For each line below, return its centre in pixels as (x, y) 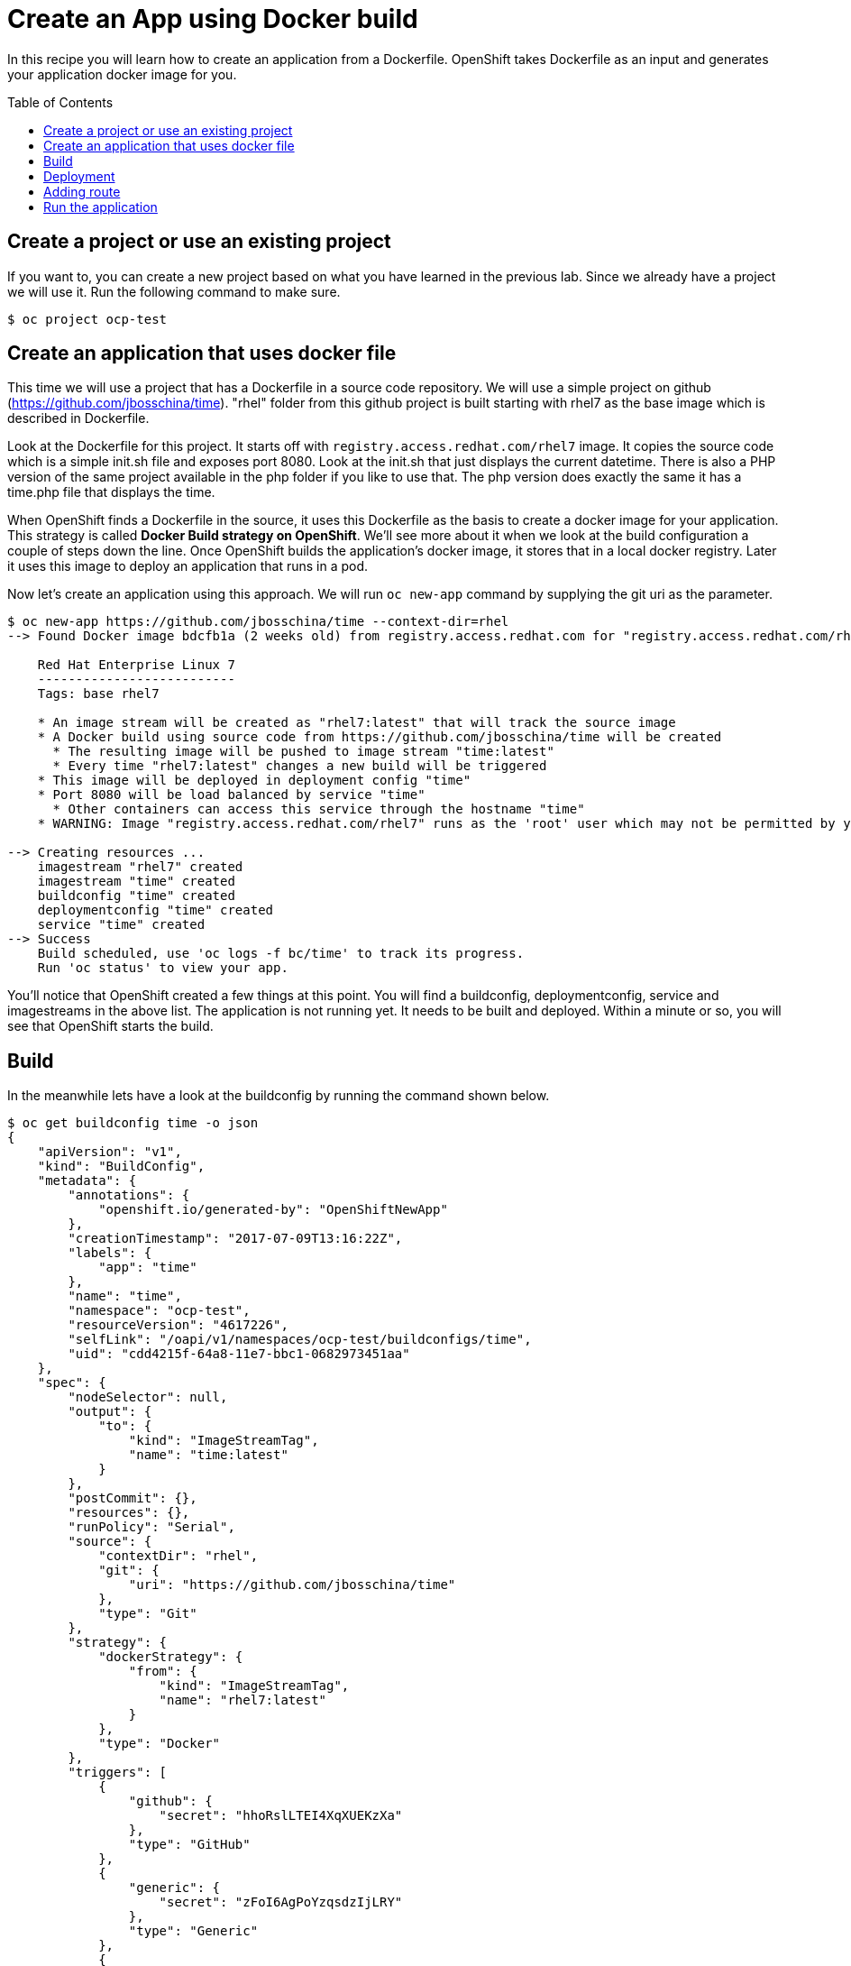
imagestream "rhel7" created (140, 867)
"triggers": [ (118, 1773)
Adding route (82, 191)
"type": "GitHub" (189, 1845)
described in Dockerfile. (78, 418)
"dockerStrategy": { (171, 1657)
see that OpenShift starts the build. (110, 1026)
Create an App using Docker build (213, 19)
